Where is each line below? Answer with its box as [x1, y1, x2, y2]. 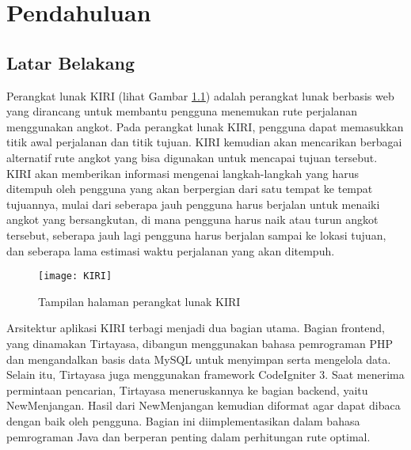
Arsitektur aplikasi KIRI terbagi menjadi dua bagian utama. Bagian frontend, [6, 320, 385, 336]
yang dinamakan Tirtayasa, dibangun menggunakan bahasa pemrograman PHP [6, 335, 394, 351]
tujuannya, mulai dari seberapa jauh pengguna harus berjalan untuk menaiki [6, 195, 380, 212]
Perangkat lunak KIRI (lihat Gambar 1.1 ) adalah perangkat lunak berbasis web [6, 87, 394, 104]
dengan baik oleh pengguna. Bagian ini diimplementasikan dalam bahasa [6, 412, 360, 429]
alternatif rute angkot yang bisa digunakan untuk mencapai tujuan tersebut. [6, 149, 378, 165]
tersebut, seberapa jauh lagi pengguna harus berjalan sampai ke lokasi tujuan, [6, 226, 386, 243]
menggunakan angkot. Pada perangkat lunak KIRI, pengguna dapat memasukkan [6, 118, 404, 134]
